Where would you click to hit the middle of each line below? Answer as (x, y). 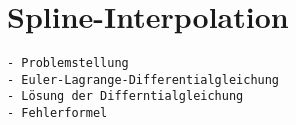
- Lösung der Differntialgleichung (125, 96)
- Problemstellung (68, 63)
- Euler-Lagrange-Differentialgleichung (143, 79)
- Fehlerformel (57, 113)
